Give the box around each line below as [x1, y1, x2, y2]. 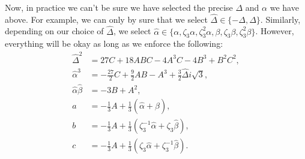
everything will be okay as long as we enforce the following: [5, 37, 223, 50]
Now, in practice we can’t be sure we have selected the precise [5, 1, 233, 13]
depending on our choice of [5, 25, 104, 37]
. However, [255, 25, 294, 37]
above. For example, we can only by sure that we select [5, 13, 208, 25]
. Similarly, [260, 13, 301, 25]
